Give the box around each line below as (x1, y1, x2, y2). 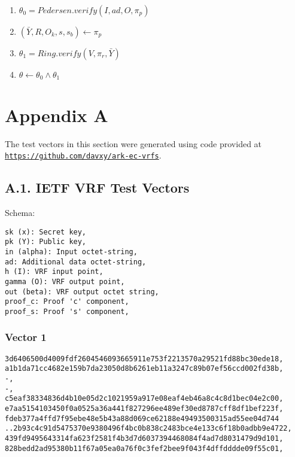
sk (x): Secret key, (5, 227, 87, 236)
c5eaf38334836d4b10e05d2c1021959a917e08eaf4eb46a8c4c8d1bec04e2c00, (5, 394, 284, 403)
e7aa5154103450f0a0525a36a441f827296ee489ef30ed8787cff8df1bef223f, (5, 404, 284, 413)
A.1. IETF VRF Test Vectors (5, 178, 190, 197)
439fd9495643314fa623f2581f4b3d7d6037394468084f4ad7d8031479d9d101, (5, 434, 284, 443)
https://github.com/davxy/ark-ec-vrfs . (5, 149, 162, 162)
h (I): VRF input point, (5, 267, 104, 276)
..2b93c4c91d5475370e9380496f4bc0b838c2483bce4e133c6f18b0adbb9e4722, (5, 424, 292, 433)
